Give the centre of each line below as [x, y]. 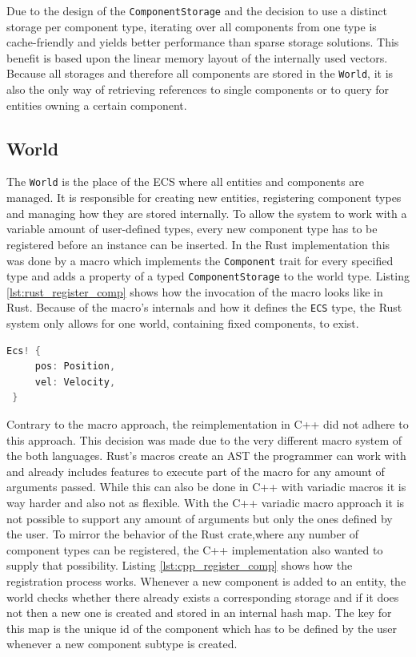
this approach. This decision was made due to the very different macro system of [204, 439]
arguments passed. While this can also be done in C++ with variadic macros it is [206, 487]
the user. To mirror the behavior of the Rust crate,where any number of [183, 534]
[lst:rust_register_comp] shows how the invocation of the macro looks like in [195, 291]
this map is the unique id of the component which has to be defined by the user [202, 628]
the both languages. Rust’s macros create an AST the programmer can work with [206, 455]
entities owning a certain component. [97, 105]
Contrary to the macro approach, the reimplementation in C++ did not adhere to [208, 424]
